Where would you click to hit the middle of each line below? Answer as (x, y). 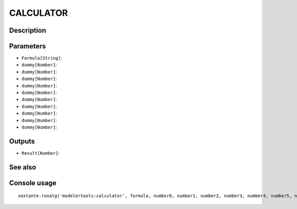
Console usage (33, 183)
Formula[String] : (42, 58)
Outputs (22, 141)
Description (28, 30)
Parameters (27, 46)
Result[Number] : (41, 153)
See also (23, 167)
